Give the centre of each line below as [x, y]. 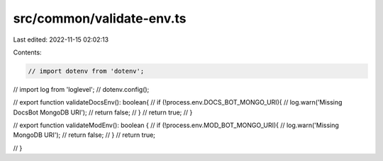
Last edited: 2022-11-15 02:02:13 [61, 40]
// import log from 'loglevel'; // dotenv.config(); [81, 89]
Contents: [27, 52]
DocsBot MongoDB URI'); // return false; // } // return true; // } [103, 112]
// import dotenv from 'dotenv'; [86, 71]
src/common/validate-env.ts [100, 18]
